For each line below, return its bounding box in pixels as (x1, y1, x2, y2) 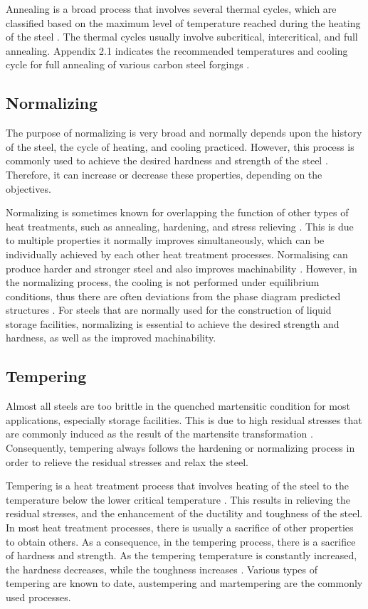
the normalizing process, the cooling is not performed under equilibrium (6, 275, 320, 290)
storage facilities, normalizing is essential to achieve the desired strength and (6, 316, 340, 331)
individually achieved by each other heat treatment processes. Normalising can (6, 246, 348, 261)
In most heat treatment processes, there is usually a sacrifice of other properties (6, 520, 354, 535)
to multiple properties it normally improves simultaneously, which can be (6, 233, 325, 248)
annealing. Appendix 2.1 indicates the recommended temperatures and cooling (6, 43, 348, 58)
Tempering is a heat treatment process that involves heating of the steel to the (6, 478, 349, 493)
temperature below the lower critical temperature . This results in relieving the (6, 492, 350, 507)
